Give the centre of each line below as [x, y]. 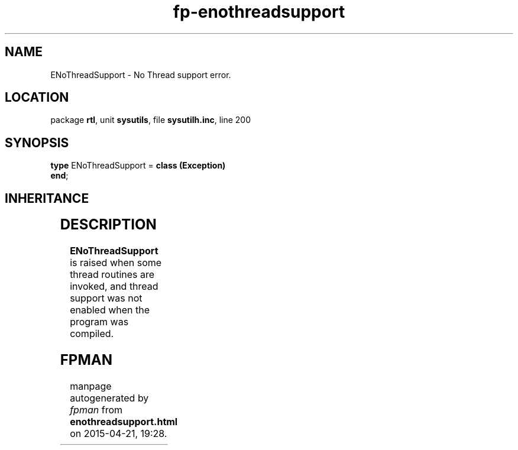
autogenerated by [109, 398]
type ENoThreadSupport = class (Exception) [138, 166]
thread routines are [112, 275]
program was [99, 322]
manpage [91, 386]
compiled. [92, 334]
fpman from [96, 409]
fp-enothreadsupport [259, 12]
